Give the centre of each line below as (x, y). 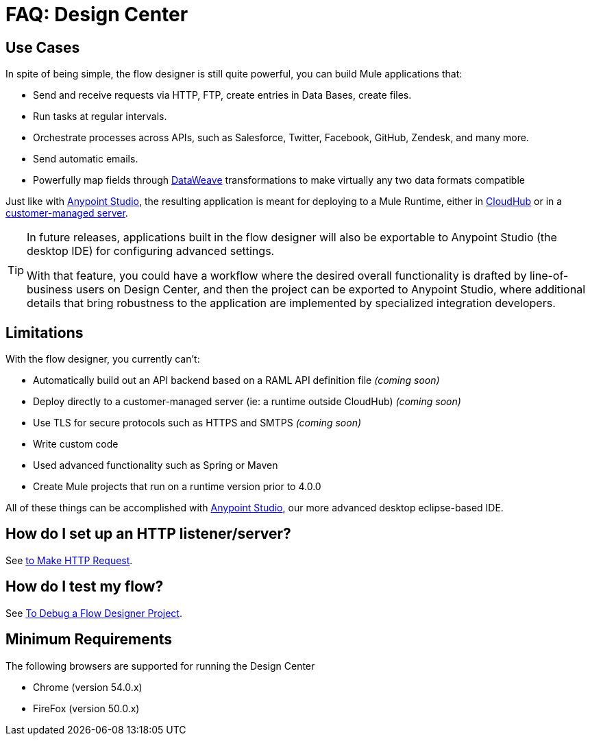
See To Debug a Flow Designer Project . (94, 613)
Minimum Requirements (89, 640)
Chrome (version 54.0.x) (88, 687)
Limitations (45, 332)
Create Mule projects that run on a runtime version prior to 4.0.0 (177, 487)
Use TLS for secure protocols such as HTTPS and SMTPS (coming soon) (197, 423)
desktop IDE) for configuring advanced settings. (151, 251)
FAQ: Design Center (97, 14)
